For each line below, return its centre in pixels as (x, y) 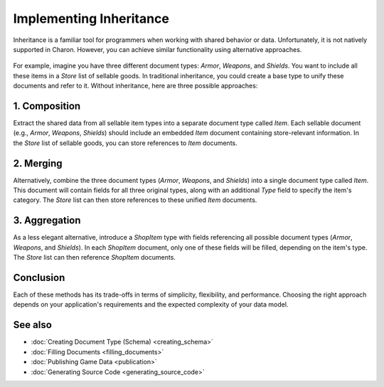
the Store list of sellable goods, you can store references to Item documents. (125, 143)
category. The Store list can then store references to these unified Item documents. (135, 200)
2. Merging (38, 163)
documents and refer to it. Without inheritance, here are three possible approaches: (135, 86)
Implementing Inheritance (91, 18)
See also (33, 325)
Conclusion (39, 277)
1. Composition (47, 106)
